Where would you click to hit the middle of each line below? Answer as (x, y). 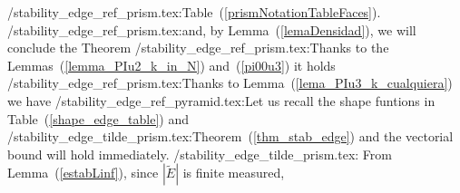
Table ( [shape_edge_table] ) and (98, 118)
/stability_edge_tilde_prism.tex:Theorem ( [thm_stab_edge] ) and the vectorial (230, 136)
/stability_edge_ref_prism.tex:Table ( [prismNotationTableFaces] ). (194, 12)
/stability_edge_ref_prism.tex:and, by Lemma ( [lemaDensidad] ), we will (212, 29)
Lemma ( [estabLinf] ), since (83, 173)
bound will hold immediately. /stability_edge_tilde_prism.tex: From (200, 154)
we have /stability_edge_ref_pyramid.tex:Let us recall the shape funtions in (221, 100)
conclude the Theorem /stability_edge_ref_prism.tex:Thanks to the (198, 48)
